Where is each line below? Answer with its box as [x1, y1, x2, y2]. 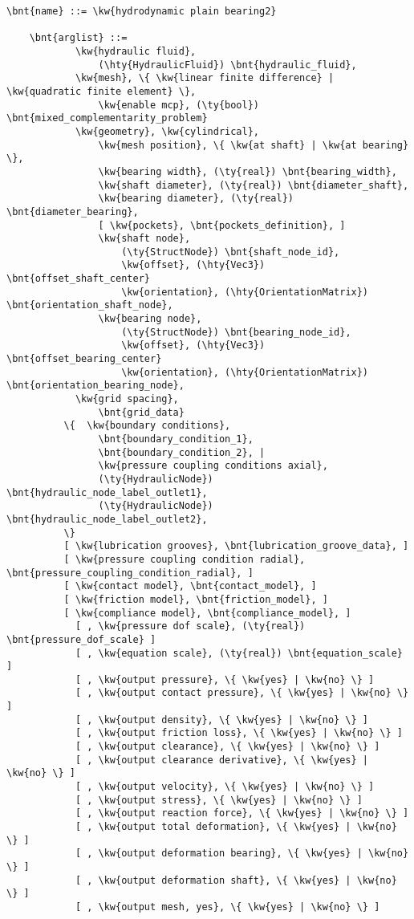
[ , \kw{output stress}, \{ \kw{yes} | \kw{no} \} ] [75, 794, 363, 806]
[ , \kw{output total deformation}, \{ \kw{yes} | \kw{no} [75, 821, 397, 833]
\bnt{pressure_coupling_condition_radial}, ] [6, 567, 254, 579]
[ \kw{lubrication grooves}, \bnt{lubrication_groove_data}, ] [63, 540, 409, 552]
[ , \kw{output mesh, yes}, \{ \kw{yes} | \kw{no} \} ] [75, 901, 380, 913]
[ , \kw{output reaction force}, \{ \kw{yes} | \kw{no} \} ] [75, 807, 409, 819]
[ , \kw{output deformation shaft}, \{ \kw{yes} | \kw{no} [75, 874, 397, 886]
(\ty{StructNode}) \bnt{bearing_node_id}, [121, 326, 351, 338]
